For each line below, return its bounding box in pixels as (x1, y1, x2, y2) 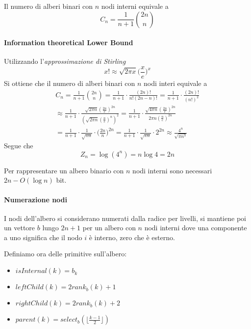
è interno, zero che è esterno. (89, 232, 175, 242)
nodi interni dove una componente (144, 222, 247, 233)
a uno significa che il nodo (4, 232, 82, 242)
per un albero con (82, 222, 136, 233)
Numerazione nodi (4, 194, 68, 204)
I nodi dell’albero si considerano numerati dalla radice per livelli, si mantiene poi (4, 213, 246, 223)
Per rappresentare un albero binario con (4, 165, 124, 175)
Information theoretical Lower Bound (4, 37, 133, 48)
